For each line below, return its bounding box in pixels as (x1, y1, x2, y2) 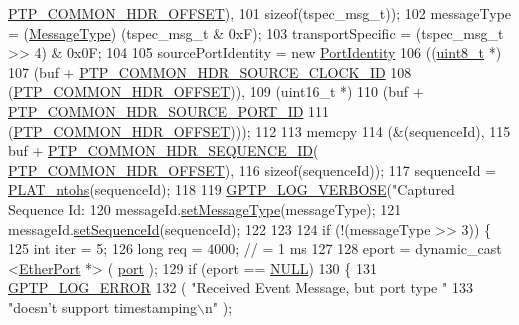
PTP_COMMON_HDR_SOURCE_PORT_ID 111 (8, 100, 330, 121)
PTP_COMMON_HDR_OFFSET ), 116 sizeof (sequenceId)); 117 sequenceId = (8, 159, 497, 180)
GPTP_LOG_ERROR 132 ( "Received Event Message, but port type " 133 (8, 277, 473, 298)
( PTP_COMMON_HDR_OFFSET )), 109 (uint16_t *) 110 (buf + (8, 81, 424, 102)
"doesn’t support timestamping (8, 296, 198, 317)
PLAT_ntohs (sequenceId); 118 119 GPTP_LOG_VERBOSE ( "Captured (8, 179, 455, 200)
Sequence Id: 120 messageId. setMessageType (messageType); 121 (8, 198, 402, 219)
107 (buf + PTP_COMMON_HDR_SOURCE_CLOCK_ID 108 (8, 61, 412, 82)
